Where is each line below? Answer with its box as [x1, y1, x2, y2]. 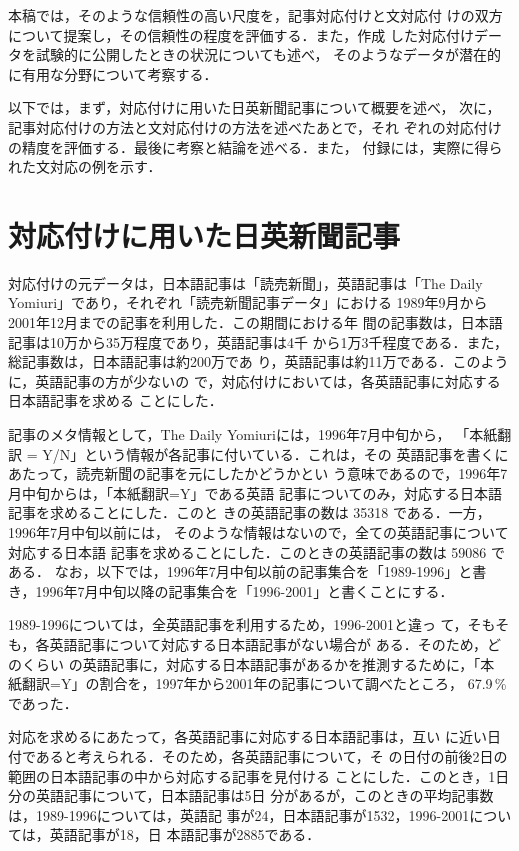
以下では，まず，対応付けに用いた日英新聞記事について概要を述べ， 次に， [8, 97, 501, 118]
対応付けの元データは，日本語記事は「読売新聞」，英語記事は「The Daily [8, 272, 483, 293]
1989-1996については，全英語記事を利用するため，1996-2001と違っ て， [8, 614, 468, 635]
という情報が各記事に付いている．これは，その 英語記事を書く [84, 443, 495, 464]
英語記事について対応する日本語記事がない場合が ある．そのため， [49, 633, 487, 654]
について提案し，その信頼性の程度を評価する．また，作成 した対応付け [8, 24, 474, 45]
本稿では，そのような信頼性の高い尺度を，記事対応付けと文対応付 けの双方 [8, 5, 503, 25]
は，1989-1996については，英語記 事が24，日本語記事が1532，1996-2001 [8, 804, 470, 825]
